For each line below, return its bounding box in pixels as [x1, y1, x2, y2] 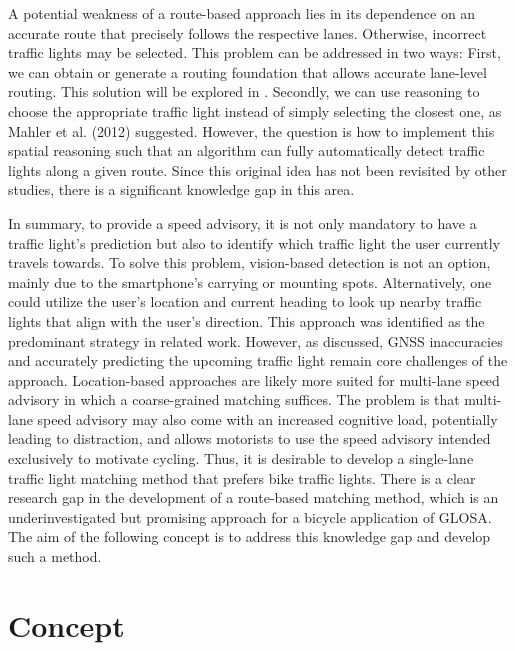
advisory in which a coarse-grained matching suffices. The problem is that [8, 389, 460, 410]
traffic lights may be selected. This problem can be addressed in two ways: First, [8, 42, 501, 63]
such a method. [8, 546, 102, 567]
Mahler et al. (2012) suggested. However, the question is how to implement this [8, 120, 495, 141]
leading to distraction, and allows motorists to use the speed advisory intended [8, 428, 491, 449]
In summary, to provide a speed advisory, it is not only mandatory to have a [8, 212, 477, 233]
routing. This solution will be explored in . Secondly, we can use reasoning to [8, 81, 480, 102]
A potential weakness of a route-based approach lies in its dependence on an [8, 3, 476, 23]
